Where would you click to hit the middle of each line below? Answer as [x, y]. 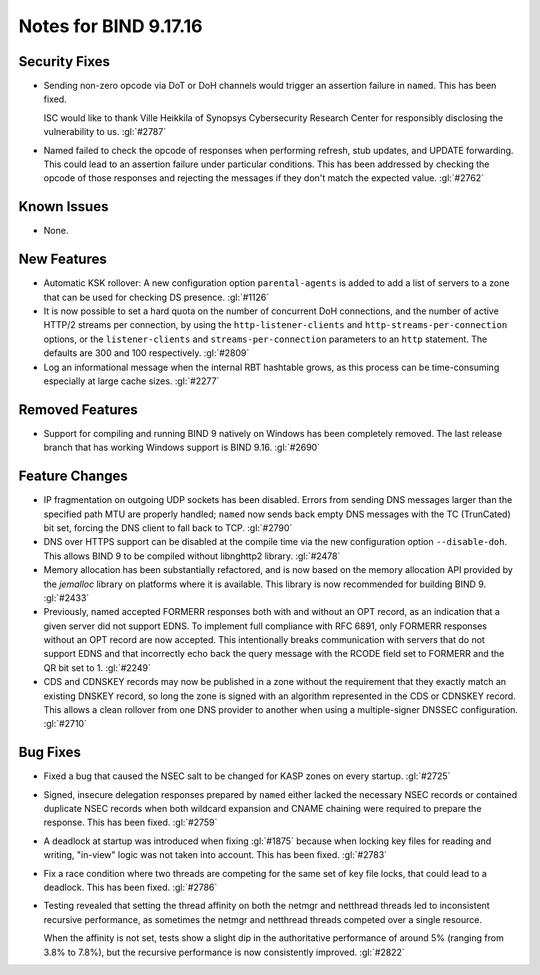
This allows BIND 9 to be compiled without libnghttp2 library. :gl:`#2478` [192, 556]
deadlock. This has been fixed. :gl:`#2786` [130, 887]
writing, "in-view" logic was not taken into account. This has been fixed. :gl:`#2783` [215, 855]
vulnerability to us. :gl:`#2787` [105, 132]
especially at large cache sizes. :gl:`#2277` [131, 381]
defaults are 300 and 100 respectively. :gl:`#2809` [146, 353]
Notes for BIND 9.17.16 [110, 26]
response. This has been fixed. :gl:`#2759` [130, 822]
